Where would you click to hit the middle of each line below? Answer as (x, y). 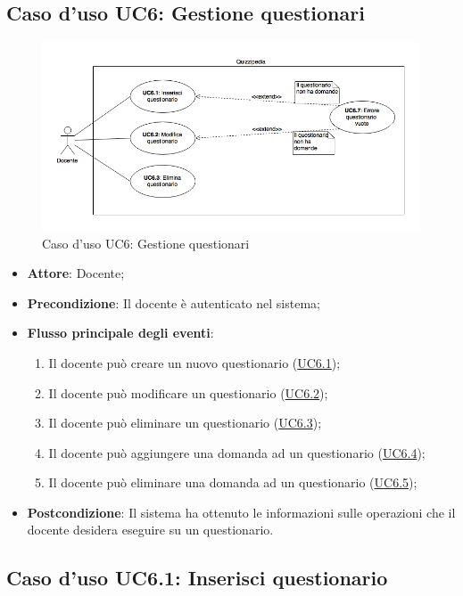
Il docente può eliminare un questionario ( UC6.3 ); (185, 423)
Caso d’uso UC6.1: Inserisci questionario (197, 578)
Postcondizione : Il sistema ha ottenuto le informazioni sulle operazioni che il (241, 512)
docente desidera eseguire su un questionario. (150, 530)
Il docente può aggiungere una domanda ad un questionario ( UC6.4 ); (237, 452)
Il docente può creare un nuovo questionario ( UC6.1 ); (194, 362)
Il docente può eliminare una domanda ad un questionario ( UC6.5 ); (233, 482)
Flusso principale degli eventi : (120, 333)
